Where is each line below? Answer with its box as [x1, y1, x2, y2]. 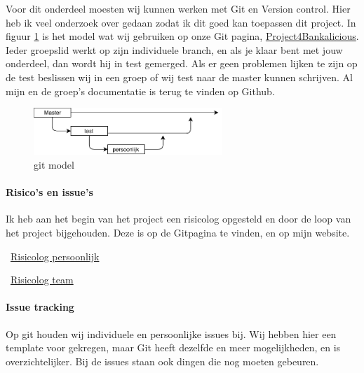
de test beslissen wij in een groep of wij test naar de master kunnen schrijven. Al [6, 69, 353, 84]
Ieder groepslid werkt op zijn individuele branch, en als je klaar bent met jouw [6, 42, 343, 57]
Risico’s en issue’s [6, 185, 93, 199]
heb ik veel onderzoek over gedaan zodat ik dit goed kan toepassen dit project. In [6, 15, 356, 29]
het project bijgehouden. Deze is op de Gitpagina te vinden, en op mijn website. [6, 225, 350, 239]
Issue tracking [6, 300, 74, 314]
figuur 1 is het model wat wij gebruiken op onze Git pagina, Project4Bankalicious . [6, 29, 359, 43]
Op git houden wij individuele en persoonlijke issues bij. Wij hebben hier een [6, 326, 337, 341]
